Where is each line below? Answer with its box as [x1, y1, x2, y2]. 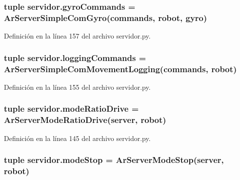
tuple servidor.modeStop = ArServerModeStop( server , [4, 154, 224, 166]
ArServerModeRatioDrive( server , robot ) [4, 114, 166, 126]
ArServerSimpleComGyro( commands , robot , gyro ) [4, 11, 207, 23]
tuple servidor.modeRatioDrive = [4, 102, 139, 115]
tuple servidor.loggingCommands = [4, 51, 146, 63]
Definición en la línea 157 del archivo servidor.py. [4, 31, 151, 41]
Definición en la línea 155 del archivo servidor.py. [4, 81, 151, 92]
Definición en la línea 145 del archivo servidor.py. [4, 133, 151, 143]
